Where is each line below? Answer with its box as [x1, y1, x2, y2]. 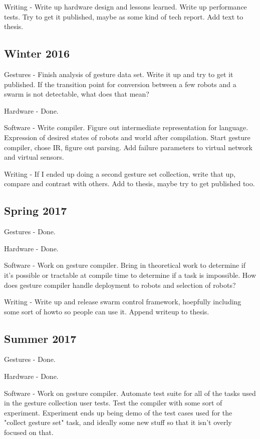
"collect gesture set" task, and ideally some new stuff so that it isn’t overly [4, 417, 232, 427]
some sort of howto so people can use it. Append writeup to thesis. [4, 306, 209, 316]
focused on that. [4, 427, 54, 437]
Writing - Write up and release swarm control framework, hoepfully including [4, 296, 241, 307]
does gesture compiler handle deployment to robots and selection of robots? [4, 279, 236, 290]
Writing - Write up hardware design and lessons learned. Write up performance [4, 2, 247, 12]
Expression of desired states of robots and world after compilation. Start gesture [4, 132, 250, 142]
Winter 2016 [4, 46, 70, 61]
